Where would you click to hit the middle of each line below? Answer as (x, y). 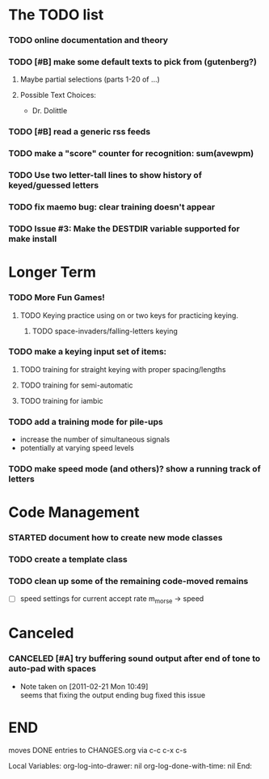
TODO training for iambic (61, 400)
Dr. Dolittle (50, 111)
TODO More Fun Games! (57, 298)
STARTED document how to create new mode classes (116, 538)
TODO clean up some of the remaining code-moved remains (128, 581)
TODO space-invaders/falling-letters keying (105, 331)
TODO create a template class (68, 560)
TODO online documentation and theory (88, 40)
